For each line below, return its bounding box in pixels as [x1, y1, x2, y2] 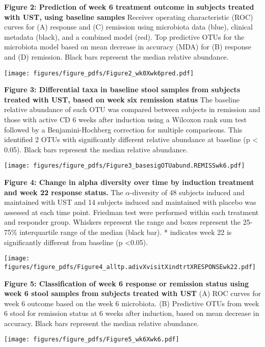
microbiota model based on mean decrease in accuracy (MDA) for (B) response [4, 41, 252, 52]
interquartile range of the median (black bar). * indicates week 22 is [19, 227, 232, 237]
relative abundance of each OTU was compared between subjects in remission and [4, 104, 260, 115]
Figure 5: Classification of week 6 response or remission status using [4, 278, 249, 288]
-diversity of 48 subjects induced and [130, 186, 245, 197]
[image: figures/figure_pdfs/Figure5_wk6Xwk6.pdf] [4, 336, 179, 343]
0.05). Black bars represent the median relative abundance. [4, 144, 188, 154]
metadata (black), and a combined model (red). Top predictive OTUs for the [4, 31, 245, 42]
